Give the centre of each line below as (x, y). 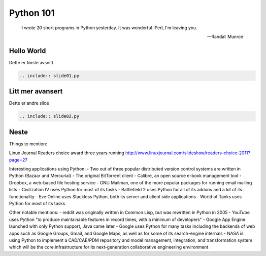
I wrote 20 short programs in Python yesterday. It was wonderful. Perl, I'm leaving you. (109, 28)
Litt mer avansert (36, 91)
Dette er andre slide (29, 103)
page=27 (18, 160)
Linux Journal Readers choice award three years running (67, 153)
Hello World (28, 51)
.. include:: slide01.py (50, 76)
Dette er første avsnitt (31, 62)
